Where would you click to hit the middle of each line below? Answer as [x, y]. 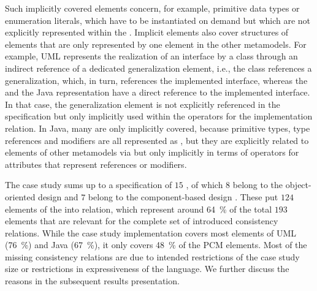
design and [58, 196]
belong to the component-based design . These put [183, 196]
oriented [20, 196]
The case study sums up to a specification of [89, 185]
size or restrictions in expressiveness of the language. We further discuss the [147, 269]
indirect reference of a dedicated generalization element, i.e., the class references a [158, 68]
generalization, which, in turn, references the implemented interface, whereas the [156, 80]
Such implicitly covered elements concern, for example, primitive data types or [152, 8]
